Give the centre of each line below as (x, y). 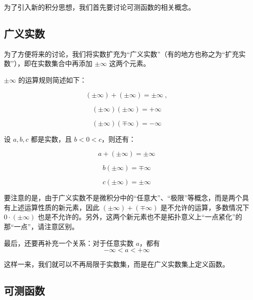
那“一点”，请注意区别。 (41, 226)
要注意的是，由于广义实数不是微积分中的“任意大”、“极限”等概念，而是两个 (123, 198)
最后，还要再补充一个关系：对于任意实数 (69, 243)
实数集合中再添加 (65, 63)
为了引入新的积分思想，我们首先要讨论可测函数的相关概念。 (99, 7)
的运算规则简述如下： (52, 79)
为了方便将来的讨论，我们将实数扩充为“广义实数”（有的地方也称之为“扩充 (121, 54)
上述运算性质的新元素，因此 (55, 207)
